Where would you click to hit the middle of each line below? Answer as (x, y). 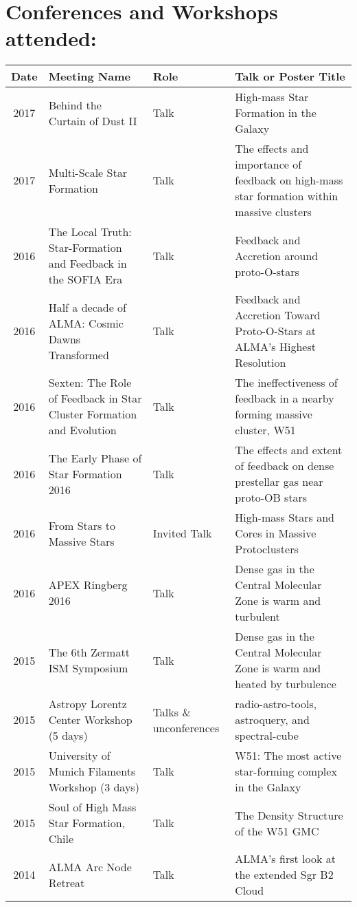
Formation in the (276, 113)
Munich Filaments (92, 771)
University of (79, 756)
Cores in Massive (276, 533)
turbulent (257, 617)
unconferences (186, 727)
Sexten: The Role (90, 383)
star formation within (287, 196)
